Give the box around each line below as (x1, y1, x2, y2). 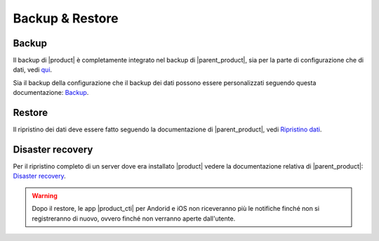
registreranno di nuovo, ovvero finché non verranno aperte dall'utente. (32, 214, 236, 223)
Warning (32, 191, 58, 200)
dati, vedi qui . (13, 65, 53, 74)
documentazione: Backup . (13, 89, 89, 97)
